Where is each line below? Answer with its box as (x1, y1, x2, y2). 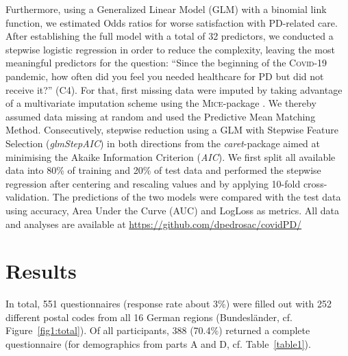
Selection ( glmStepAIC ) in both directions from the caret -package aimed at (5, 136, 320, 150)
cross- (303, 176, 327, 190)
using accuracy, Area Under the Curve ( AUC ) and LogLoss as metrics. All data (5, 203, 340, 217)
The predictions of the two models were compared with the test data (52, 190, 341, 204)
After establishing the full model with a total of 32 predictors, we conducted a (5, 29, 334, 43)
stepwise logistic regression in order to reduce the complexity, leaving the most (5, 42, 335, 56)
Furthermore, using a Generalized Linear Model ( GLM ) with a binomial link (5, 2, 327, 16)
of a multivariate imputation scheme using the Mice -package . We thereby (5, 96, 316, 110)
